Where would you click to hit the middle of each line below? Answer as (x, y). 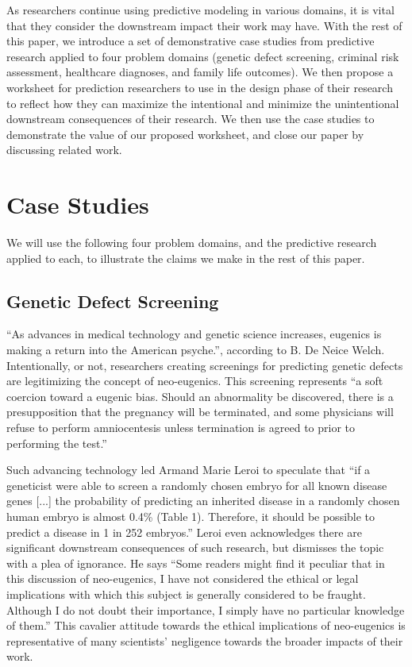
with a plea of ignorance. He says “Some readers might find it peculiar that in (196, 563)
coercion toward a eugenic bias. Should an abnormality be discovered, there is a (200, 396)
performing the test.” (57, 443)
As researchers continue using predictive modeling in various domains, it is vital (200, 10)
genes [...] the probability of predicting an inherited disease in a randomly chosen (203, 501)
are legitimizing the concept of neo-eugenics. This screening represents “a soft (195, 381)
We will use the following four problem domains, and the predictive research (192, 243)
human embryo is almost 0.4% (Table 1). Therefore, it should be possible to (191, 516)
